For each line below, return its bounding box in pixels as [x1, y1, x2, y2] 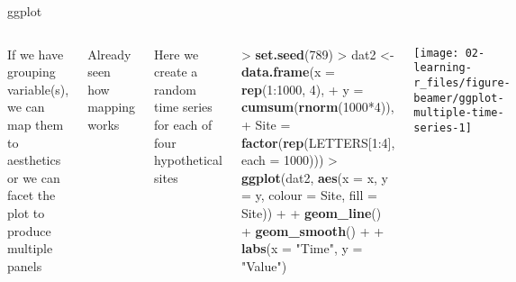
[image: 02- [413, 46, 485, 59]
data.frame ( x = [240, 62, 335, 81]
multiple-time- [413, 106, 504, 120]
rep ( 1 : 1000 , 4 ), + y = [240, 79, 364, 98]
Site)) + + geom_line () [240, 203, 382, 222]
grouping [7, 62, 56, 81]
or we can [7, 168, 60, 186]
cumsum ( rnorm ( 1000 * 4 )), [240, 97, 394, 116]
